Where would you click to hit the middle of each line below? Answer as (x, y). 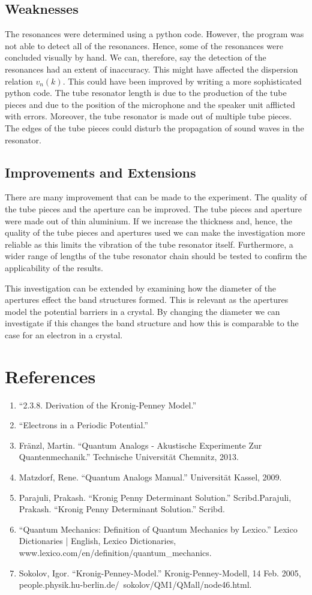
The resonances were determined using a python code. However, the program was (154, 34)
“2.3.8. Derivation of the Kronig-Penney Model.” (108, 405)
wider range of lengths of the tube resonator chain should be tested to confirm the (156, 256)
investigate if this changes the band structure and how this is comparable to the (152, 323)
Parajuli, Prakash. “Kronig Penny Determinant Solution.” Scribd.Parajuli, (155, 497)
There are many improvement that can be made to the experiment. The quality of (156, 197)
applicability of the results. (54, 267)
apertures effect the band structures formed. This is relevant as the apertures (147, 300)
